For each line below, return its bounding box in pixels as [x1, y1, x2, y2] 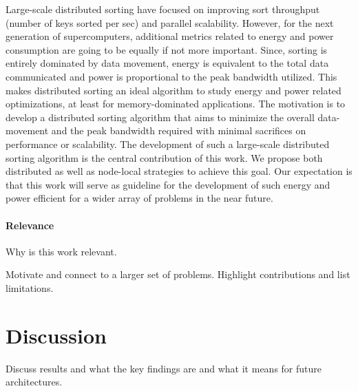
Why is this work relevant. [6, 244, 117, 258]
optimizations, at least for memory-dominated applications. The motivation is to [6, 96, 346, 111]
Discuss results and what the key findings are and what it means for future [6, 361, 322, 375]
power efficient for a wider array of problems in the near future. [6, 191, 273, 205]
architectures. [6, 374, 63, 389]
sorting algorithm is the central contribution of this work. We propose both [6, 150, 323, 165]
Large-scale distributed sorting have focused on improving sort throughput [6, 2, 320, 16]
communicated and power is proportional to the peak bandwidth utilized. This [6, 69, 337, 83]
